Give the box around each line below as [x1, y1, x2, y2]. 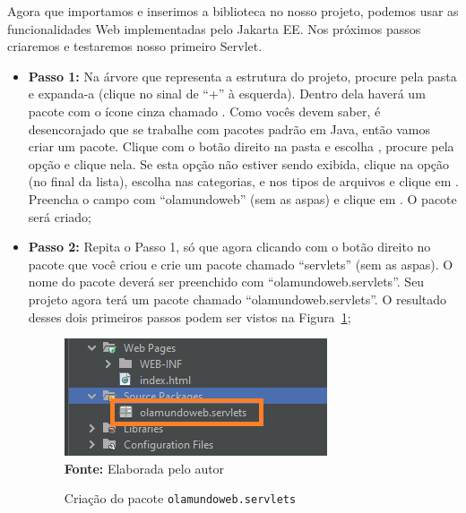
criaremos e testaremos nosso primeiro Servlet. [7, 37, 263, 56]
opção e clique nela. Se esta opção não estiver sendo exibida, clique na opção [28, 154, 450, 173]
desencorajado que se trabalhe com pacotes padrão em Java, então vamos [28, 119, 430, 138]
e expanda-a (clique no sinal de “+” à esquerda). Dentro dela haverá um [28, 84, 426, 103]
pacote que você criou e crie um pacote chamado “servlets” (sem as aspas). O [28, 254, 453, 273]
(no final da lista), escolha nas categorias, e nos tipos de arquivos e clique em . [28, 172, 459, 191]
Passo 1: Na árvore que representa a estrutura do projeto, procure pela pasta [28, 66, 457, 85]
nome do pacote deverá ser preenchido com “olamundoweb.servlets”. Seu [28, 272, 425, 291]
